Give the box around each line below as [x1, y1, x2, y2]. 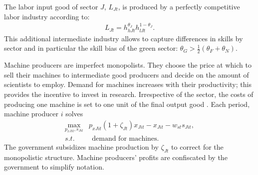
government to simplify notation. [4, 162, 104, 172]
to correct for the [171, 142, 224, 152]
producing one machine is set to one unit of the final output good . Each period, [4, 98, 250, 109]
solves [65, 108, 83, 119]
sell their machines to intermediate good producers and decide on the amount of [4, 69, 249, 80]
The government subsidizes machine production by [4, 142, 159, 152]
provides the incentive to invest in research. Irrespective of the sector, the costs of [4, 89, 254, 99]
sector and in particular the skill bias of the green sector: [4, 43, 178, 53]
